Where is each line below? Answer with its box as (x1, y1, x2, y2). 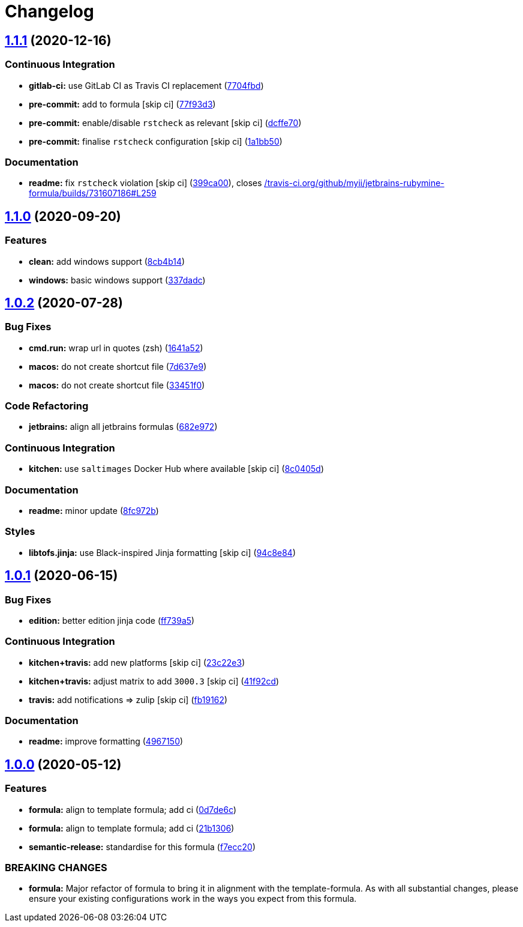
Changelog (5, 1, 94, 22)
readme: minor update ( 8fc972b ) (29, 505, 159, 516)
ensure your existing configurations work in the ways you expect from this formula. (29, 893, 357, 904)
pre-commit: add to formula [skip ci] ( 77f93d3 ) (29, 98, 216, 109)
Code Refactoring (5, 400, 89, 412)
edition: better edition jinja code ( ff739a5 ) (29, 615, 195, 626)
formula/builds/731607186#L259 (29, 188, 157, 199)
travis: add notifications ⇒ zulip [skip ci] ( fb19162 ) (29, 694, 228, 705)
